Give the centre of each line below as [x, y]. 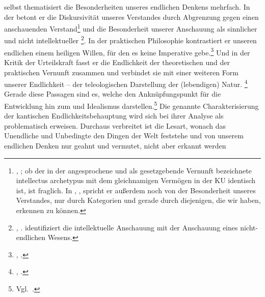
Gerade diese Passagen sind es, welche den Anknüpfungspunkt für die [113, 94]
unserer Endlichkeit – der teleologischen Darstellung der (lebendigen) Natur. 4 [126, 83]
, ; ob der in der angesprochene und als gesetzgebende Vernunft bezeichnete [134, 170]
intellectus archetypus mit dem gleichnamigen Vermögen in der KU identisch [136, 180]
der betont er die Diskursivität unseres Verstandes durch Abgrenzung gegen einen [131, 17]
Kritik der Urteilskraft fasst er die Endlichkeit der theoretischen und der [117, 62]
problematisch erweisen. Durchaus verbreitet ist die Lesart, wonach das [115, 125]
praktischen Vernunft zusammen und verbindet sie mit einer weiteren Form [121, 72]
